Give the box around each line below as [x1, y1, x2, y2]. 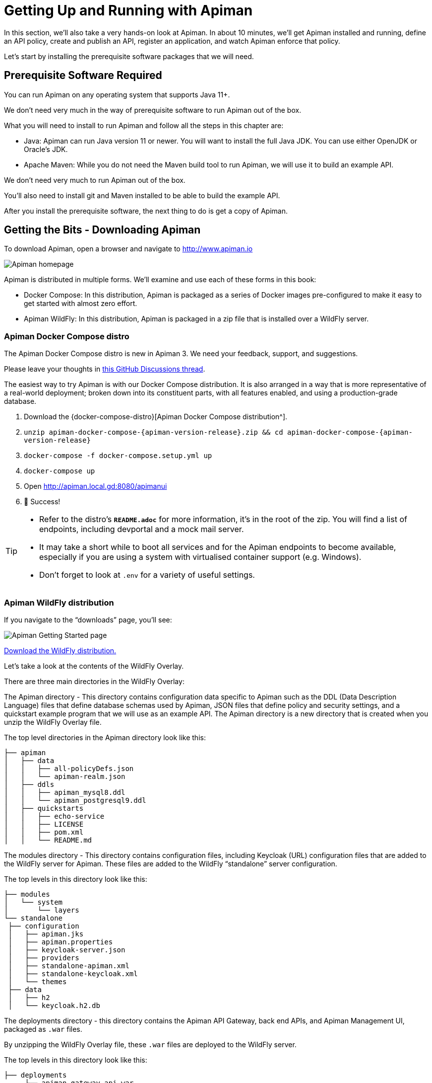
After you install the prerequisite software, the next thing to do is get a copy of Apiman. [4, 206, 288, 215]
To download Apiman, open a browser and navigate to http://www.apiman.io [4, 244, 253, 253]
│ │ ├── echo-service [4, 812, 105, 820]
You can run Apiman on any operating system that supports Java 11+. [4, 90, 230, 99]
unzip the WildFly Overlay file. [4, 717, 102, 726]
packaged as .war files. [4, 1024, 82, 1033]
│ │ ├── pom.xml [4, 828, 84, 836]
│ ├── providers [8, 953, 79, 962]
